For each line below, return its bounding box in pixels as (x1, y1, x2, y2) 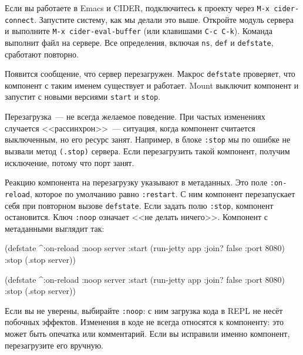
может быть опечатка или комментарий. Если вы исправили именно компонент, (5, 327, 290, 340)
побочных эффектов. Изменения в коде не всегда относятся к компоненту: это (5, 316, 284, 328)
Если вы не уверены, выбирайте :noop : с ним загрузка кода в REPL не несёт (5, 304, 283, 316)
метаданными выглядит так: (5, 222, 105, 234)
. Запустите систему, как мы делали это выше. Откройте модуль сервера (34, 13, 294, 25)
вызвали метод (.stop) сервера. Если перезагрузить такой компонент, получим (5, 144, 290, 157)
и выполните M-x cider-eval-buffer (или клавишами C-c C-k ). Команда (5, 25, 272, 37)
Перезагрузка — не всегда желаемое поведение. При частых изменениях (5, 110, 265, 123)
